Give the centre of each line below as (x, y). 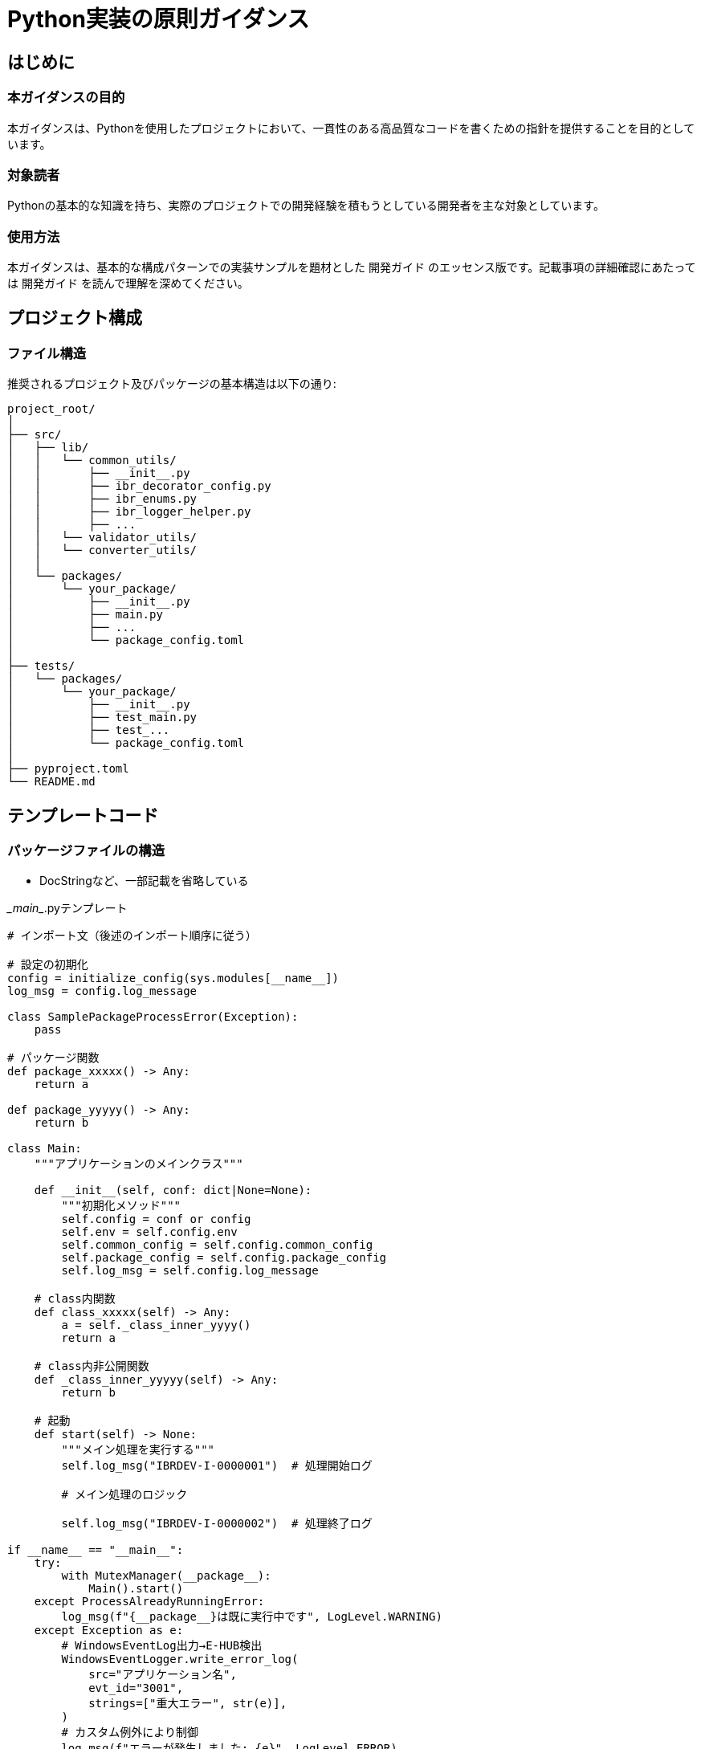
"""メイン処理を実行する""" (138, 1450)
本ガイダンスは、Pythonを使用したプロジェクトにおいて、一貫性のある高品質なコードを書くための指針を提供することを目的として (351, 128)
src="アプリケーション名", (163, 1675)
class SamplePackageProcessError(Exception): (153, 1017)
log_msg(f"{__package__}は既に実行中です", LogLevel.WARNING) (252, 1617)
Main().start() (136, 1589)
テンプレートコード (83, 815)
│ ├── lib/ (48, 448)
